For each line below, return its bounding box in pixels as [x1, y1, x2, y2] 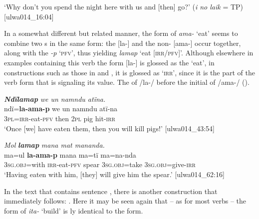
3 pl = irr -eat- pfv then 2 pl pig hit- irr [4, 113, 115, 123]
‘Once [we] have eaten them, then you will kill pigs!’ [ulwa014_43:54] [4, 123, 215, 133]
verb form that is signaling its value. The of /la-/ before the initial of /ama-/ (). [4, 77, 250, 87]
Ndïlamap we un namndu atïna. [4, 93, 106, 104]
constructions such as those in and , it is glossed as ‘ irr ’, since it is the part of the [4, 67, 255, 77]
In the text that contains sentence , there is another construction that [4, 186, 218, 196]
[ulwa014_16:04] [4, 11, 54, 21]
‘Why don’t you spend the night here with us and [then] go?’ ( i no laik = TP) [4, 1, 244, 11]
